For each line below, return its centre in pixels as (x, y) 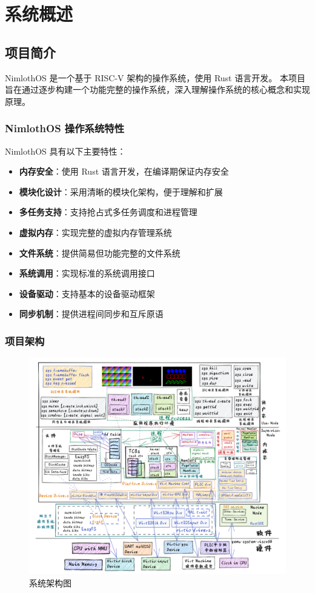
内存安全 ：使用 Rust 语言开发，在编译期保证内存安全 (124, 171)
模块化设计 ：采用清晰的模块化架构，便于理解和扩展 (121, 191)
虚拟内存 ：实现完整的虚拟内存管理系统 (95, 232)
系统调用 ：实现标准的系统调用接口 (87, 273)
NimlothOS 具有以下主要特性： (65, 151)
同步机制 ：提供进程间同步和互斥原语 (91, 314)
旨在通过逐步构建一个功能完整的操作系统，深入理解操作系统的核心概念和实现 (157, 89)
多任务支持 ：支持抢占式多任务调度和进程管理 (108, 212)
